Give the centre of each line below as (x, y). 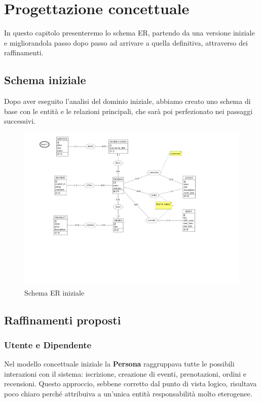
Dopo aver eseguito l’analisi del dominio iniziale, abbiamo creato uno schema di (127, 101)
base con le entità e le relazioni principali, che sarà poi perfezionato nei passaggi (128, 111)
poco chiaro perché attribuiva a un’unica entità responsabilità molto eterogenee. (128, 393)
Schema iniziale (45, 80)
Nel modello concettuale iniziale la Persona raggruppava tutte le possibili (119, 364)
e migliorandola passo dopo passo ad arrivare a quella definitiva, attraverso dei (126, 42)
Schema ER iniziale (54, 292)
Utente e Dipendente (48, 344)
